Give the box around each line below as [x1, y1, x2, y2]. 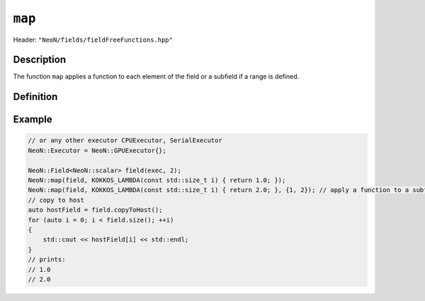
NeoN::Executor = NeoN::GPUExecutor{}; [28, 146, 166, 154]
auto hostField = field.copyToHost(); [28, 206, 163, 214]
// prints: [28, 256, 66, 263]
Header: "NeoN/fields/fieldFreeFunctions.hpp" [13, 35, 173, 44]
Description [13, 54, 67, 66]
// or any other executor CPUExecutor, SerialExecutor [28, 137, 222, 144]
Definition [13, 91, 58, 103]
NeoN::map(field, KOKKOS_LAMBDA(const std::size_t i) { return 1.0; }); [28, 176, 286, 184]
